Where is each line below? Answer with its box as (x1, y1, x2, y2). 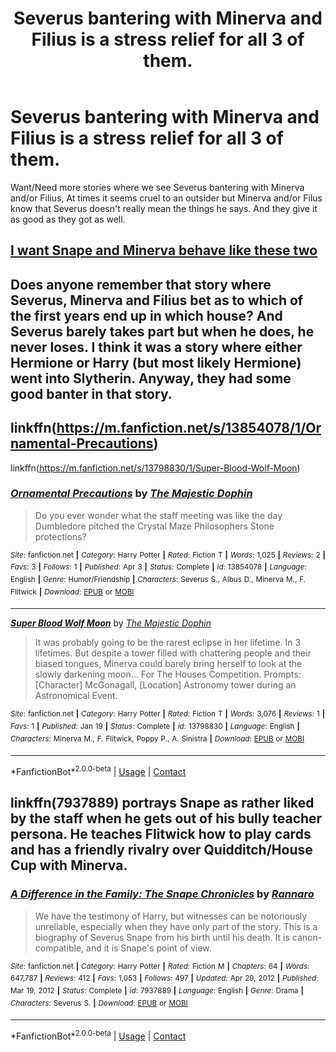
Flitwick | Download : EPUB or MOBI (10, 587, 135, 597)
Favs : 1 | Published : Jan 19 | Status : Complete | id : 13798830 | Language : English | (10, 722, 300, 732)
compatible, (34, 942, 85, 954)
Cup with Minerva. (10, 857, 128, 874)
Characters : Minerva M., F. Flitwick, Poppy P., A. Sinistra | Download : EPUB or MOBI (10, 733, 305, 744)
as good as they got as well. (10, 213, 126, 225)
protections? (34, 530, 87, 542)
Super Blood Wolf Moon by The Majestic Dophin (10, 617, 212, 629)
